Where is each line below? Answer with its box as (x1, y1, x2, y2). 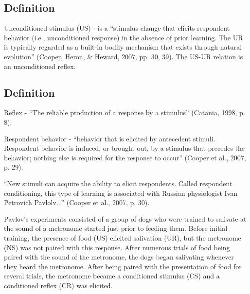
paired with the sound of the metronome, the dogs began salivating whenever (4, 252, 234, 262)
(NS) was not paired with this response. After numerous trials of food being (4, 242, 230, 252)
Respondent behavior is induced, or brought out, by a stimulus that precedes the (4, 143, 245, 153)
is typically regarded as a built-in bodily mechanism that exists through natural (4, 42, 242, 52)
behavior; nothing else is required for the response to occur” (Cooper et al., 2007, (4, 152, 246, 162)
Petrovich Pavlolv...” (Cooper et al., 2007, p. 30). (4, 197, 150, 208)
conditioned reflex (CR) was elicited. (4, 280, 113, 290)
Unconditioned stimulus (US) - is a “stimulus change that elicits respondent (4, 23, 230, 33)
